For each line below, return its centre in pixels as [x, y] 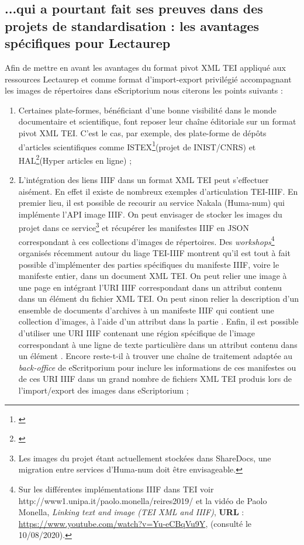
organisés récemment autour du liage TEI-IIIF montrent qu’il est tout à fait [154, 252]
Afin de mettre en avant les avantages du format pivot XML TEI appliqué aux [145, 67]
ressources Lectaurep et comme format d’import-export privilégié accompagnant [148, 79]
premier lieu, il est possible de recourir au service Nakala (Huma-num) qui [151, 203]
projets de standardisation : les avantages [132, 25]
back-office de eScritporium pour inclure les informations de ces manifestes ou [157, 367]
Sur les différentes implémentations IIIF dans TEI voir [116, 489]
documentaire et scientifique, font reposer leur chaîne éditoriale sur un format [157, 121]
